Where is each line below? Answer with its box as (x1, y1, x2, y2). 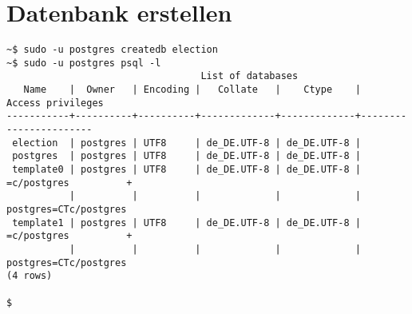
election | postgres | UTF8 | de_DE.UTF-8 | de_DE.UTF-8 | (12, 137, 361, 149)
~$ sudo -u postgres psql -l (6, 57, 161, 69)
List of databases (200, 70, 299, 82)
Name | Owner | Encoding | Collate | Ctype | (23, 84, 361, 96)
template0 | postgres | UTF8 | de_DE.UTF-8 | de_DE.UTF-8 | (12, 164, 361, 176)
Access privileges (6, 97, 104, 109)
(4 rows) (6, 270, 53, 282)
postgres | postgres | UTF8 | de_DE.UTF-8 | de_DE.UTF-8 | (12, 150, 361, 162)
